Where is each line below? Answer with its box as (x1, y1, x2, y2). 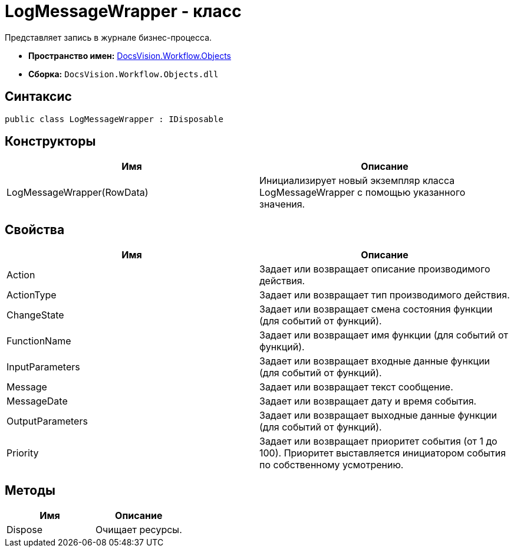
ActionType (6, 289, 57, 301)
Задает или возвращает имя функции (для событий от (259, 329, 509, 341)
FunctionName (6, 335, 71, 347)
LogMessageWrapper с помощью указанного (259, 186, 466, 199)
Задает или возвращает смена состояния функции (259, 303, 493, 316)
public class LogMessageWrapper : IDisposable (5, 114, 223, 124)
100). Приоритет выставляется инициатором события (259, 447, 506, 459)
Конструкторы (5, 134, 96, 149)
